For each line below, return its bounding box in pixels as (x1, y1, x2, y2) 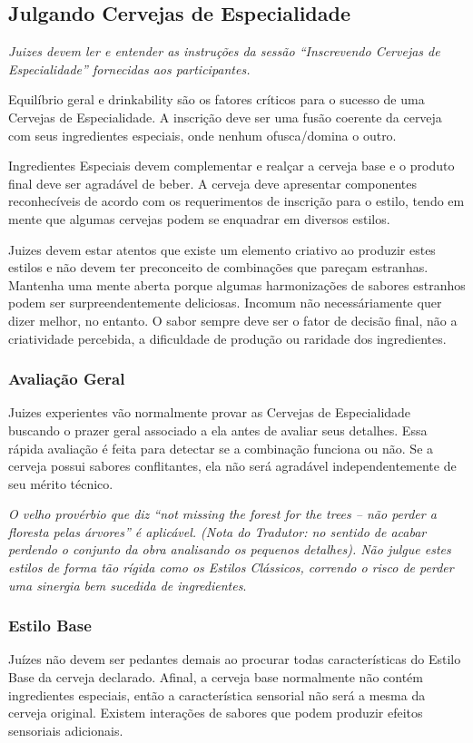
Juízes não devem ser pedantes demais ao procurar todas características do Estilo (8, 650, 461, 669)
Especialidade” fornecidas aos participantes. (8, 59, 251, 78)
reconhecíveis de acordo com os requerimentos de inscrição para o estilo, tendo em (8, 191, 465, 210)
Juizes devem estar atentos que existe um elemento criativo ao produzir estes (8, 240, 436, 259)
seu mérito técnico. (8, 474, 113, 493)
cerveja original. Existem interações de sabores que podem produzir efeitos (8, 703, 423, 722)
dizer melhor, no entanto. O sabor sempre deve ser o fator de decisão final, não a (8, 310, 458, 329)
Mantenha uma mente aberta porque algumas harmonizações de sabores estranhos (8, 275, 466, 294)
